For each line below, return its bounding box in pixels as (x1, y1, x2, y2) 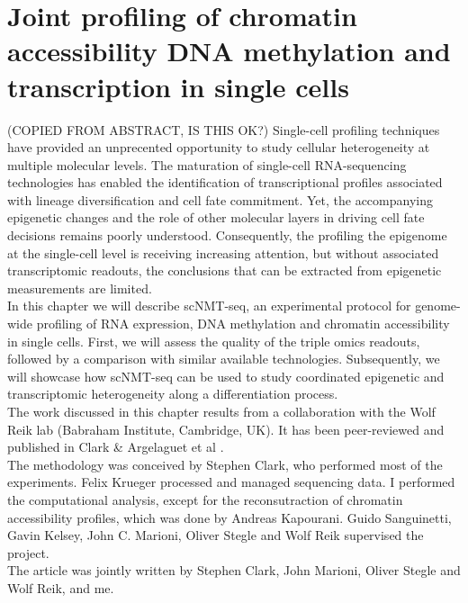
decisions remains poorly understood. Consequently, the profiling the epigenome (7, 226, 447, 245)
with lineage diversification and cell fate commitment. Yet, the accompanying (7, 190, 433, 209)
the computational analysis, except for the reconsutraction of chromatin (7, 490, 403, 508)
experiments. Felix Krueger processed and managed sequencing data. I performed (7, 472, 455, 491)
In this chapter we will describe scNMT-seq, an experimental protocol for (7, 296, 411, 315)
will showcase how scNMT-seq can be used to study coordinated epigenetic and (7, 366, 445, 385)
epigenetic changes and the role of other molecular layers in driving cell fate (7, 208, 425, 227)
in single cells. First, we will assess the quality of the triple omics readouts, (7, 331, 420, 350)
